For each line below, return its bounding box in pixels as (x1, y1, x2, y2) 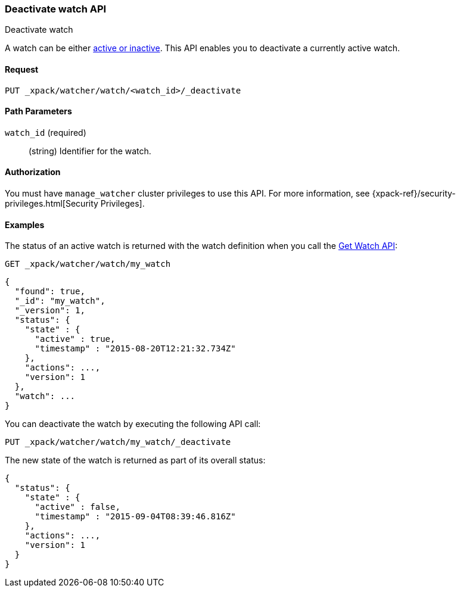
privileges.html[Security (5, 198, 98, 209)
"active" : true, (35, 334, 116, 344)
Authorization (5, 167, 61, 177)
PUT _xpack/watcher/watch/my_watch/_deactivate (5, 437, 231, 447)
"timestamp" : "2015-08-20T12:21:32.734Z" (35, 344, 236, 354)
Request (5, 64, 39, 74)
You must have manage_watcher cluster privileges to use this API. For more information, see (5, 188, 370, 199)
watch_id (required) (5, 127, 86, 138)
